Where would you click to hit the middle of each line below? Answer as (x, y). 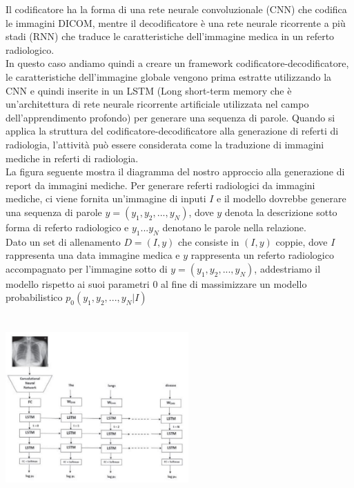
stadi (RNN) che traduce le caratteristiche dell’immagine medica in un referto (170, 36)
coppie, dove (302, 241)
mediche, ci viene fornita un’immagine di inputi (106, 198)
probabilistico (34, 297)
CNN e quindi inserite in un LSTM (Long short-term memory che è (149, 90)
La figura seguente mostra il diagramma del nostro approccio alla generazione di (175, 172)
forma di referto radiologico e (67, 227)
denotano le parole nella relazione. (234, 227)
